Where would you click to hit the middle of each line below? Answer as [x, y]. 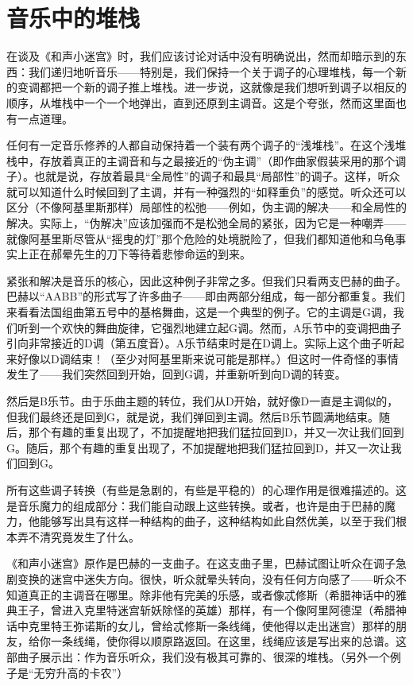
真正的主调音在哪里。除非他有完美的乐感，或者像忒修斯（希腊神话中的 [212, 594]
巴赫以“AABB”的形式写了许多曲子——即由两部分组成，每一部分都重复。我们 [206, 296]
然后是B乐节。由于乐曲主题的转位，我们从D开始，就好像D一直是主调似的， [203, 401]
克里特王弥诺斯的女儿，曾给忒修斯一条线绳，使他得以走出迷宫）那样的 [212, 625]
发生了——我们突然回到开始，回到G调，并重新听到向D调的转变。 [176, 374]
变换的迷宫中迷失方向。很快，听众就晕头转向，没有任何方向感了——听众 [206, 578]
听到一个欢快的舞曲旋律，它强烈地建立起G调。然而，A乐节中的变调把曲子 [209, 327]
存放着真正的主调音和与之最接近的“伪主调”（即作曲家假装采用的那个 [217, 160]
